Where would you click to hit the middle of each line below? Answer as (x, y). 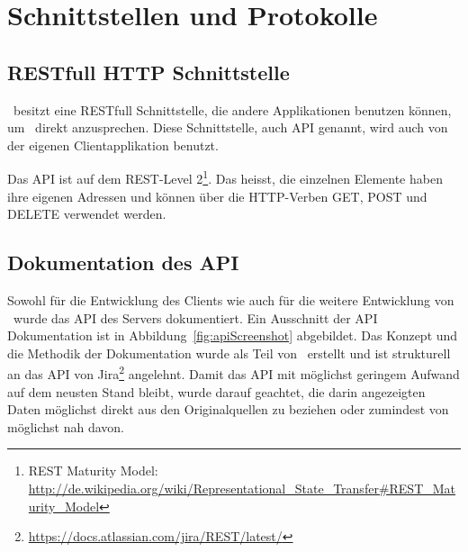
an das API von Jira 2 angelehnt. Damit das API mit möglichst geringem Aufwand (234, 373)
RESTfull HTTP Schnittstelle (148, 72)
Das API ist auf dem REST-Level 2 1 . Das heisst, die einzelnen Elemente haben (225, 177)
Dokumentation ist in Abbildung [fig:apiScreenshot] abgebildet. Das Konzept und (233, 335)
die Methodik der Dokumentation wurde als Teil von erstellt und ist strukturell (229, 353)
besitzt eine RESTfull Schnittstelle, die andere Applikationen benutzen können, (232, 109)
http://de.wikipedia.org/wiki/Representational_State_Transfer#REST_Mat (242, 488)
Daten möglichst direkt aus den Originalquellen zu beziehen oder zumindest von (228, 409)
